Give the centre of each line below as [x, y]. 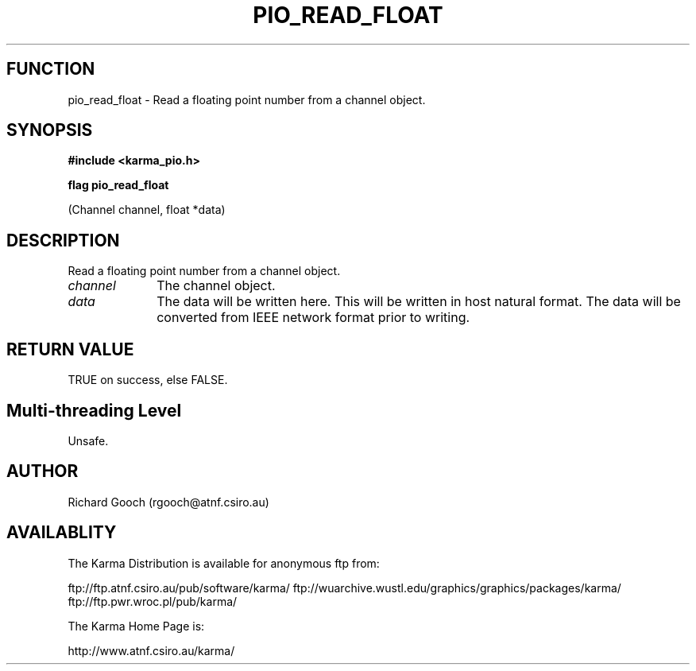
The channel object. [216, 286]
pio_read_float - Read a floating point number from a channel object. [247, 99]
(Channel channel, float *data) [147, 210]
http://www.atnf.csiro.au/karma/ [151, 650]
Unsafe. [88, 440]
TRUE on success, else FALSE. [148, 380]
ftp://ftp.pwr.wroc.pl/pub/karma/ [153, 601]
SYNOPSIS [50, 130]
